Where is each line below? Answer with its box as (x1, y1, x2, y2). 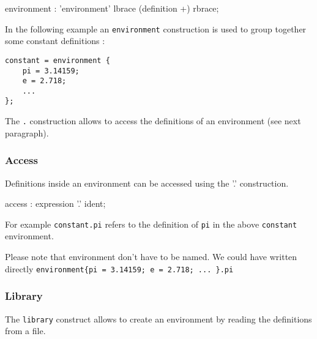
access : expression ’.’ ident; (5, 197, 106, 210)
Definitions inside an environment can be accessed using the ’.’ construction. (5, 176, 289, 189)
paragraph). (5, 126, 49, 139)
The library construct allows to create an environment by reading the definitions (5, 312, 312, 325)
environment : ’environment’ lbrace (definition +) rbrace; (5, 2, 219, 14)
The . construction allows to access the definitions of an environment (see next (5, 114, 301, 127)
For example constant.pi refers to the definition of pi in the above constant (5, 217, 297, 230)
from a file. (5, 324, 46, 337)
